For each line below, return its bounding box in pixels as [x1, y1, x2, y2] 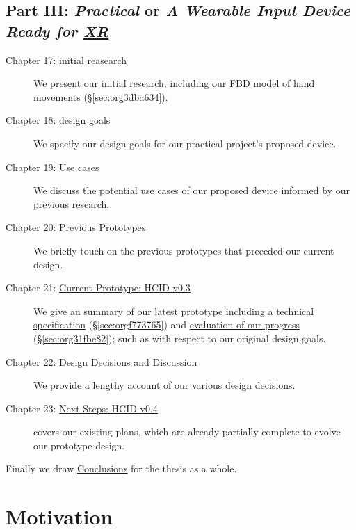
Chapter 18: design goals [6, 113, 111, 127]
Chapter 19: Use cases [6, 159, 99, 174]
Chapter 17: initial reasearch [6, 52, 127, 67]
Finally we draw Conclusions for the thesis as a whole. [6, 461, 237, 476]
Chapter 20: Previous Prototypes [6, 220, 146, 234]
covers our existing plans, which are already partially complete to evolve [33, 424, 341, 439]
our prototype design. [33, 437, 125, 452]
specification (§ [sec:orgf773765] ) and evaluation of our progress [33, 317, 300, 332]
